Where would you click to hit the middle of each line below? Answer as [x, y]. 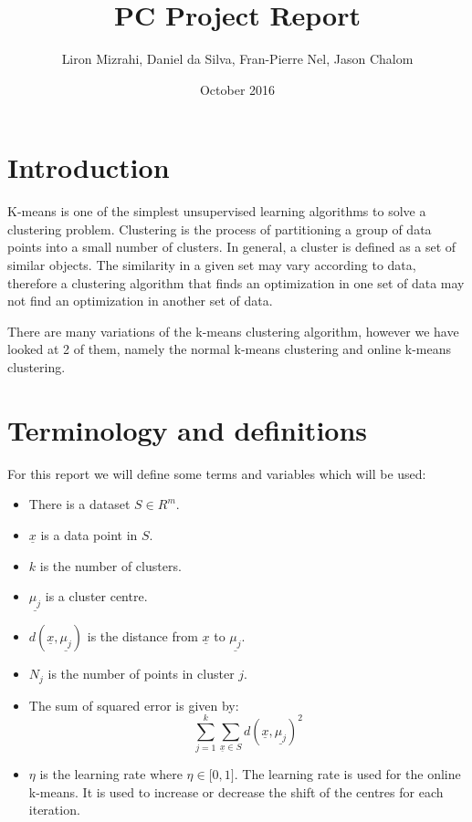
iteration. [54, 810]
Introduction [89, 167]
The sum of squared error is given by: [134, 705]
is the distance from [142, 636]
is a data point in [89, 534]
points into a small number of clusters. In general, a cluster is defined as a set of [232, 247]
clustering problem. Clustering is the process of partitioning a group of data [220, 229]
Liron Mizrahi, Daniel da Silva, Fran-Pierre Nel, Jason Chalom [237, 59]
